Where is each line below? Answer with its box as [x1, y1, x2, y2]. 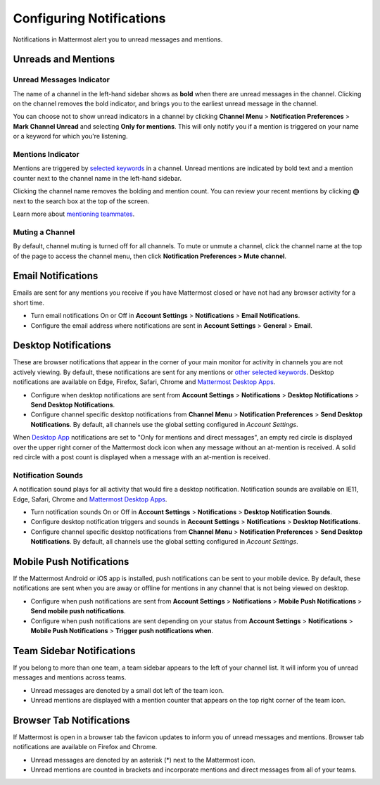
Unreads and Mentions [13, 53, 115, 65]
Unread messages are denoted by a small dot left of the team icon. [30, 686, 224, 694]
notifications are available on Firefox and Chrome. [13, 743, 158, 751]
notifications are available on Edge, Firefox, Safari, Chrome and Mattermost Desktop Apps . [13, 378, 276, 386]
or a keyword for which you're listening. [13, 132, 128, 141]
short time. [13, 298, 45, 307]
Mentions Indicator [13, 150, 80, 160]
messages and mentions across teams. [13, 673, 127, 682]
